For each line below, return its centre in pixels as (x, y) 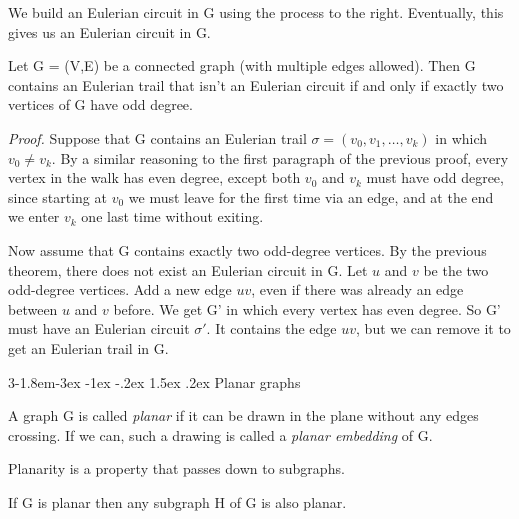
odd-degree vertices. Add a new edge (120, 289)
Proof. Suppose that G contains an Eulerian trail (157, 137)
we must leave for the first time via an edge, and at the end (311, 196)
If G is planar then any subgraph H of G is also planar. (177, 501)
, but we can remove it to (433, 328)
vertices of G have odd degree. (100, 104)
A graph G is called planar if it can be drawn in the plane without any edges (243, 415)
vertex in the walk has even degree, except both (154, 177)
